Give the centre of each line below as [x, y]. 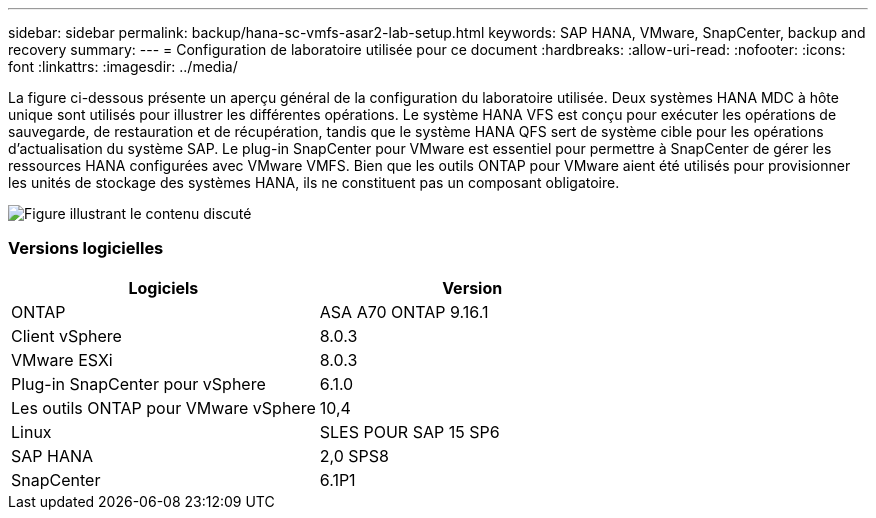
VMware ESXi [62, 359]
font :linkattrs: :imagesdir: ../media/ [123, 66]
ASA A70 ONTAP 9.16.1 [404, 311]
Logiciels [163, 287]
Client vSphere [66, 335]
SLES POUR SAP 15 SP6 [409, 431]
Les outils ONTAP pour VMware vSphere [163, 407]
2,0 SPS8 [354, 455]
